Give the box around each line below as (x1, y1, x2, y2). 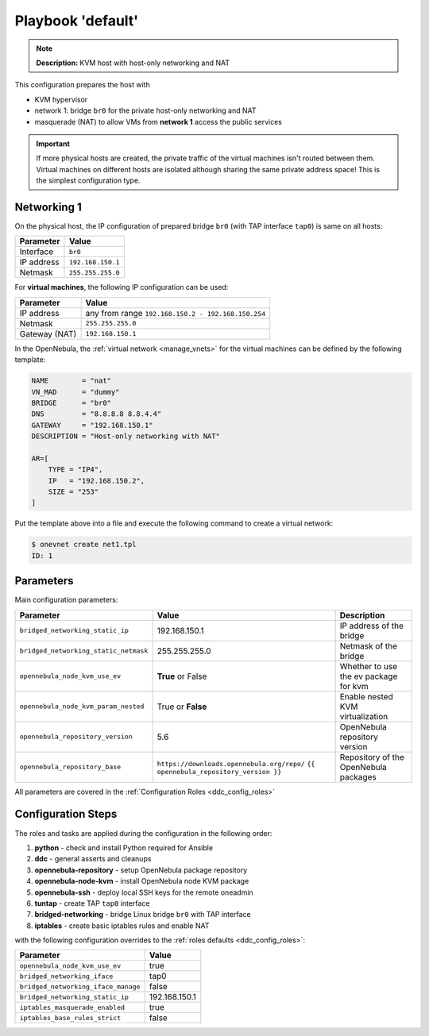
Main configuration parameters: (14, 595, 118, 605)
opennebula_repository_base (19, 763, 122, 772)
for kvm (339, 680, 369, 691)
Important (36, 139, 71, 148)
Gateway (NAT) (19, 328, 77, 339)
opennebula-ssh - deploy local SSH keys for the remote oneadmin (34, 888, 253, 897)
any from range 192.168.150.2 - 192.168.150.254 (85, 307, 266, 318)
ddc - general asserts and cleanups (34, 854, 152, 864)
